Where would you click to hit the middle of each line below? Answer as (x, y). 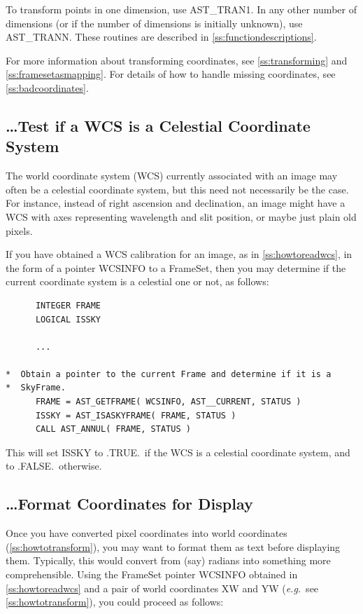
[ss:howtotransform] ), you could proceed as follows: (115, 602)
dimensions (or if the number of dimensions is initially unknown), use (154, 23)
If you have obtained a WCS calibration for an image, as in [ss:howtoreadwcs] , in (179, 254)
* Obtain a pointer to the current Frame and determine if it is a (169, 374)
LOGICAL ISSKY (68, 319)
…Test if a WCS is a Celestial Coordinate (158, 125)
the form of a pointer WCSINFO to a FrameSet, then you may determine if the (176, 267)
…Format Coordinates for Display (129, 504)
